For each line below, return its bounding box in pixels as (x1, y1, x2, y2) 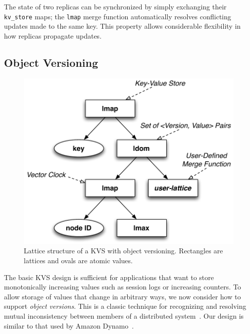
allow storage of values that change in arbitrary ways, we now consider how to (4, 291, 241, 301)
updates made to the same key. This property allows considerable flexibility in (4, 21, 241, 31)
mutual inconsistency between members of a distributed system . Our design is (4, 310, 244, 321)
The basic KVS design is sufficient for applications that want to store (4, 272, 214, 282)
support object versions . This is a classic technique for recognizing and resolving (4, 301, 247, 311)
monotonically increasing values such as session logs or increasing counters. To (4, 282, 241, 292)
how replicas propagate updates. (4, 30, 102, 41)
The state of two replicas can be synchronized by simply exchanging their (4, 1, 227, 11)
